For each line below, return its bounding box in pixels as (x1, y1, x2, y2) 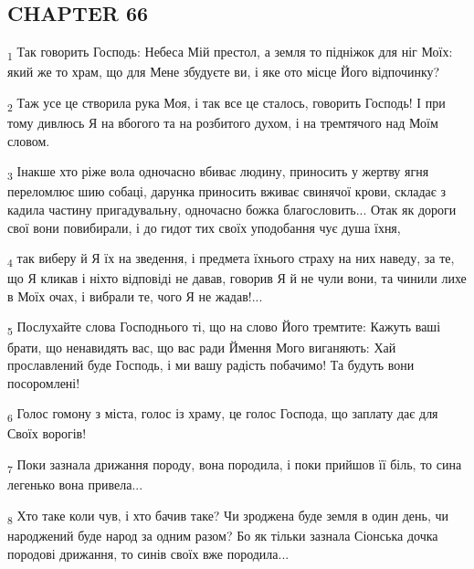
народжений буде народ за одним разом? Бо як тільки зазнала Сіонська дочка (7, 525, 438, 544)
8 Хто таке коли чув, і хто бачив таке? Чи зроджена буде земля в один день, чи (7, 505, 449, 527)
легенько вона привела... (7, 475, 143, 494)
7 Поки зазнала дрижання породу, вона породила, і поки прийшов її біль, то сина (7, 455, 462, 476)
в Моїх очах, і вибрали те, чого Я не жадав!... (7, 286, 263, 305)
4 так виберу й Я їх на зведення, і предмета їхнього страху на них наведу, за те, (7, 248, 455, 269)
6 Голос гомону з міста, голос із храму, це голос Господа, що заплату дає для (7, 404, 438, 426)
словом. (7, 131, 50, 150)
